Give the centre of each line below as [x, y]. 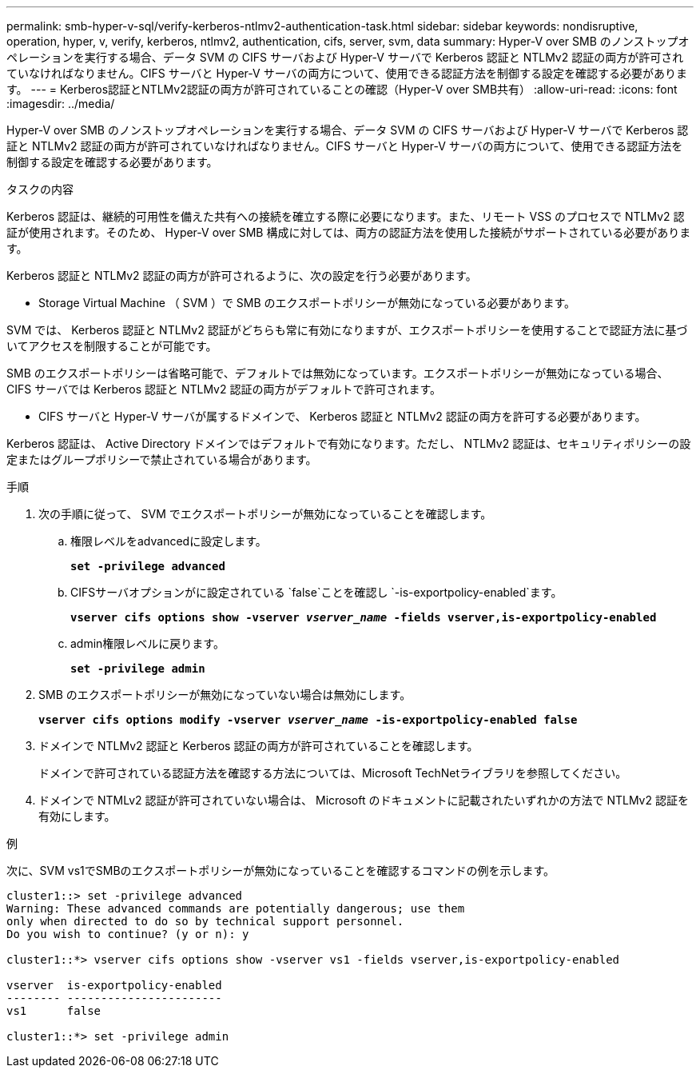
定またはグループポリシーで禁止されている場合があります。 [162, 459]
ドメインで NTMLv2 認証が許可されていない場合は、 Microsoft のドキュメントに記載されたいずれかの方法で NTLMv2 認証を [364, 800]
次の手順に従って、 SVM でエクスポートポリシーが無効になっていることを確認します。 [265, 514]
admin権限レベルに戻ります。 [147, 643]
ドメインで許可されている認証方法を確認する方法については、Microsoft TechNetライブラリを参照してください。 [333, 773]
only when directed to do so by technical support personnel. [205, 921]
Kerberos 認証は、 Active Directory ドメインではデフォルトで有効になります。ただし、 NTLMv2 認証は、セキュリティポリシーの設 [349, 443]
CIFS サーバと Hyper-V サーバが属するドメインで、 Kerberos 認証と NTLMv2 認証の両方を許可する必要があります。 [342, 416]
